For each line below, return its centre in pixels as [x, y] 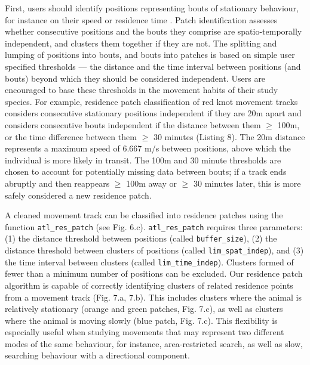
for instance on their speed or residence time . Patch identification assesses [141, 19]
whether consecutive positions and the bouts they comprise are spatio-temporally [154, 31]
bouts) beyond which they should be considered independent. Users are [135, 78]
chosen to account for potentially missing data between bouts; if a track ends [146, 171]
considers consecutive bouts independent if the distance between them [133, 124]
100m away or [152, 183]
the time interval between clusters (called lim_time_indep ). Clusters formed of [149, 262]
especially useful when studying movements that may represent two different [145, 332]
